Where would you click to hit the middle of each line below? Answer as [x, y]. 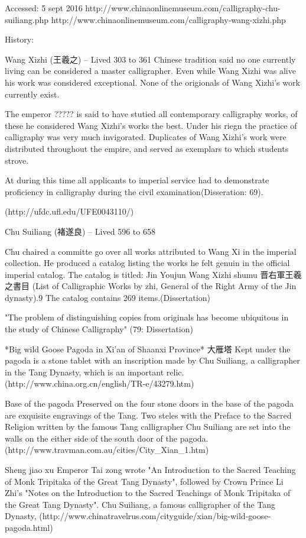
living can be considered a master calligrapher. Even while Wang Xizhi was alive [150, 71]
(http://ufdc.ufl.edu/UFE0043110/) [69, 211]
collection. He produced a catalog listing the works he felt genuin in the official [147, 263]
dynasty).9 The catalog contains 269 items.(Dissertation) [108, 297]
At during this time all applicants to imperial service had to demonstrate [137, 180]
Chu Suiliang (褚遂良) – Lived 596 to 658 [80, 231]
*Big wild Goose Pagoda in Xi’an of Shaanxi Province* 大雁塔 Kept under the [148, 349]
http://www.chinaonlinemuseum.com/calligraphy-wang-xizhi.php [168, 19]
